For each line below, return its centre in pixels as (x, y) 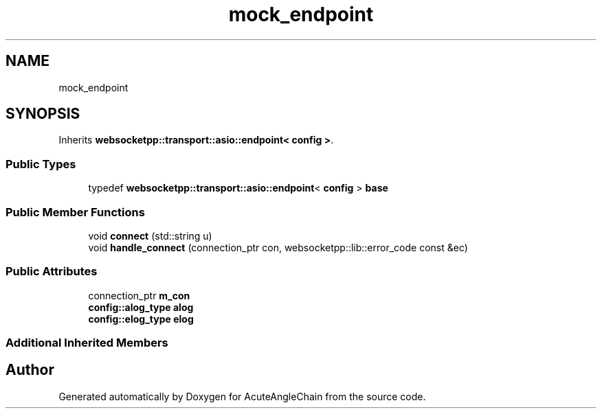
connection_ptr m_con (139, 295)
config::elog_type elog (141, 319)
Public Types (41, 164)
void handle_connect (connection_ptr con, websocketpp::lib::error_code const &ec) (278, 247)
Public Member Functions (75, 212)
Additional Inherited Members (87, 343)
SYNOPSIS (43, 114)
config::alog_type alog (141, 307)
